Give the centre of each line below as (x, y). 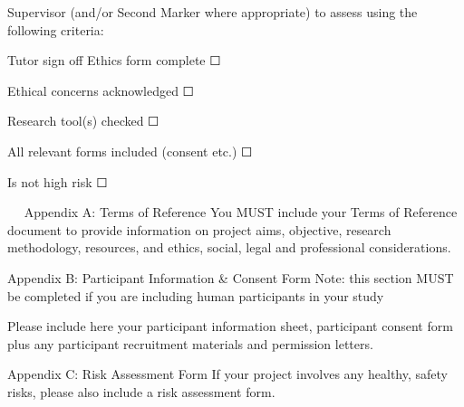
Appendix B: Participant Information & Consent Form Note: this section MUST (231, 277)
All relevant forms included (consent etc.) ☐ (130, 151)
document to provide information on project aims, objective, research (199, 229)
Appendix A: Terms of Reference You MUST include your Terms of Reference (241, 212)
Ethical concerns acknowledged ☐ (101, 90)
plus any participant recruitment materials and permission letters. (190, 343)
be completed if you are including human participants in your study (196, 295)
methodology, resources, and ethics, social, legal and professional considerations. (229, 247)
